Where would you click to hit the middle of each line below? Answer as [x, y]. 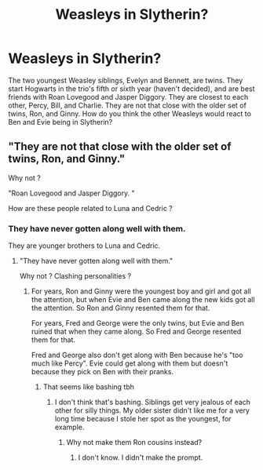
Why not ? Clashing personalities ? [75, 276]
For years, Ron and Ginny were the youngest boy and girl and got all [141, 291]
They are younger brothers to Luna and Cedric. [84, 246]
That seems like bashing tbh [89, 387]
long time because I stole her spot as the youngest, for [143, 419]
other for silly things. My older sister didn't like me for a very [152, 410]
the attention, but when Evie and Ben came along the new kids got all [143, 300]
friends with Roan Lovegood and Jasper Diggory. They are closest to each [128, 97]
